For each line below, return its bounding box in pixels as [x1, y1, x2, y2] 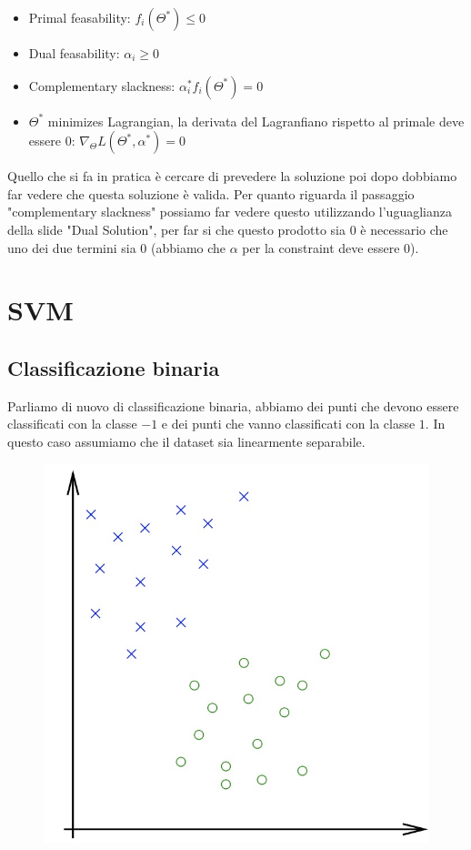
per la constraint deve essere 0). [242, 238, 419, 257]
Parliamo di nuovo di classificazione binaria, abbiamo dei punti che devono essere [7, 396, 459, 415]
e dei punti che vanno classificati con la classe [161, 414, 416, 433]
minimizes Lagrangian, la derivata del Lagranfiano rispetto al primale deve [47, 111, 465, 130]
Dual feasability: [28, 44, 120, 62]
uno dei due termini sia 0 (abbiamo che [7, 238, 226, 257]
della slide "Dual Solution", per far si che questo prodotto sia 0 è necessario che [7, 219, 448, 238]
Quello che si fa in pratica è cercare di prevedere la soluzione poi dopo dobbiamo [7, 167, 457, 186]
